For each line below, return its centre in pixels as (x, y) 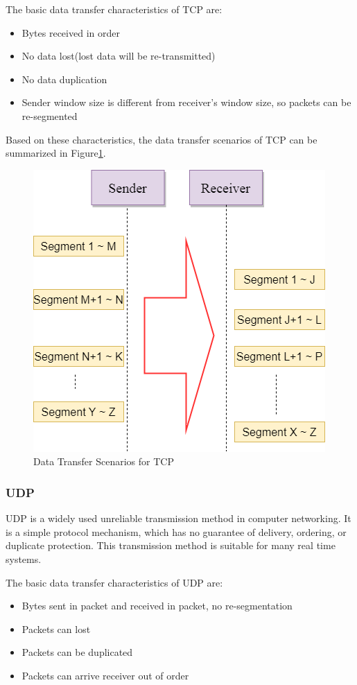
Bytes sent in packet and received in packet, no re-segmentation (157, 606)
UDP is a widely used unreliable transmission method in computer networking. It (178, 518)
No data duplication (64, 79)
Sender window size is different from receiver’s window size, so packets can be (186, 102)
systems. (24, 558)
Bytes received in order (71, 32)
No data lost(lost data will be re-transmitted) (119, 56)
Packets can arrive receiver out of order (105, 675)
